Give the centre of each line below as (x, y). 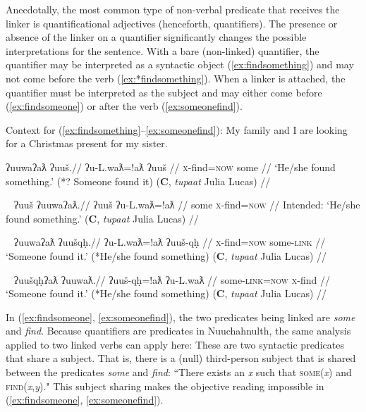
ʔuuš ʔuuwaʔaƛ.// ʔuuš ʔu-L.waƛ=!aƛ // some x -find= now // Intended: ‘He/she (187, 205)
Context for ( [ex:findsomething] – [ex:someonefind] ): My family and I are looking (177, 129)
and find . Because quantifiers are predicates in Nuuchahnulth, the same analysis (178, 331)
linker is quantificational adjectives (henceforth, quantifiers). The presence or (172, 23)
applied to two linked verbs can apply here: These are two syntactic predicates (175, 344)
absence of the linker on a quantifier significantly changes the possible (156, 37)
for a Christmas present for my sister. (87, 143)
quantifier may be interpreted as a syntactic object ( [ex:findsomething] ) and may (180, 64)
